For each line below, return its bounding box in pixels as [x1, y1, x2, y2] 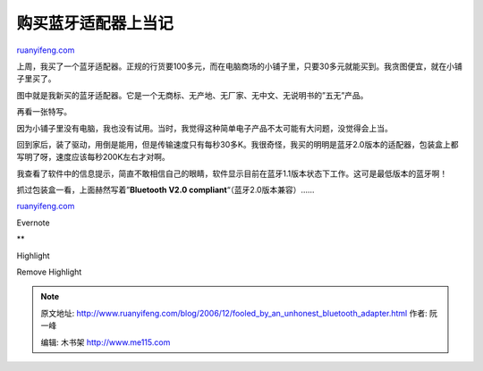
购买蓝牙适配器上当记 [16, 13, 174, 33]
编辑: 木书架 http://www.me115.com [40, 336, 171, 348]
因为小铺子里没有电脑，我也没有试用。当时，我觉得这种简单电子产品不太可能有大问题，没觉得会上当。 [16, 122, 393, 133]
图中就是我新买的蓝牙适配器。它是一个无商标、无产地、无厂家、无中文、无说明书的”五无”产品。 [16, 89, 369, 100]
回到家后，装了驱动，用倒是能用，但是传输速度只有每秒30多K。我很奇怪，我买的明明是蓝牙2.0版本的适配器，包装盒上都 [16, 139, 459, 149]
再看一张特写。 [16, 106, 72, 117]
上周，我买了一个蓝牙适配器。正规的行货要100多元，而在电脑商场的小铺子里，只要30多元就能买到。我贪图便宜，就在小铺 [16, 61, 462, 72]
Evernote [16, 217, 50, 228]
